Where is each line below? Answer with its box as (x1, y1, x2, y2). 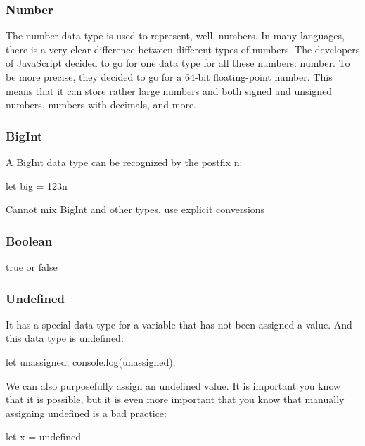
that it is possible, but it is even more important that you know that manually (6, 392, 345, 407)
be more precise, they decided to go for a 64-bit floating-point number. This (6, 70, 333, 84)
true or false (6, 260, 58, 274)
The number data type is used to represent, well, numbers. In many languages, (6, 28, 345, 43)
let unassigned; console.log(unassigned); (6, 355, 176, 369)
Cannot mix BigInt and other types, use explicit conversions (6, 202, 265, 217)
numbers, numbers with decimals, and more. (6, 97, 197, 112)
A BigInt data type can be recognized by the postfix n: (6, 155, 243, 169)
